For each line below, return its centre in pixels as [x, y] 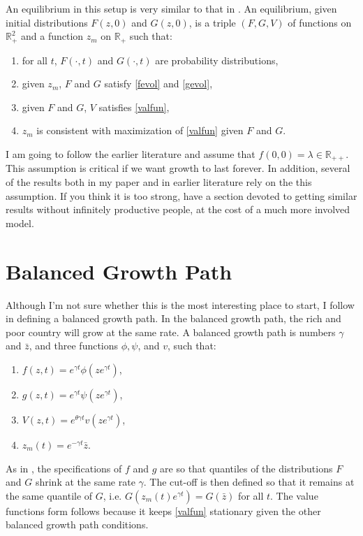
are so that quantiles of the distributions [246, 468]
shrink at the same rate [85, 482]
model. [20, 223]
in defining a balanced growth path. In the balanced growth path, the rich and [173, 318]
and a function [52, 36]
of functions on [320, 22]
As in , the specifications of [64, 468]
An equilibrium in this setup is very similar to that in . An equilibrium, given [171, 8]
